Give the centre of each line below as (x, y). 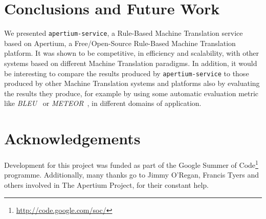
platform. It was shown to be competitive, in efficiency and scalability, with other (132, 53)
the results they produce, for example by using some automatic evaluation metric (131, 93)
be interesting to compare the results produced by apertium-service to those (127, 73)
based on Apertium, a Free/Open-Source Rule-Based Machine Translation (120, 43)
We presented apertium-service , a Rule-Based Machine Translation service (124, 33)
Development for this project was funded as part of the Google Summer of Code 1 (131, 164)
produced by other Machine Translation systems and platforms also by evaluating (132, 83)
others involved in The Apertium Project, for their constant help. (106, 184)
